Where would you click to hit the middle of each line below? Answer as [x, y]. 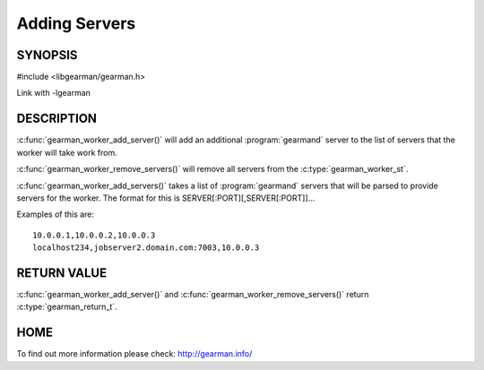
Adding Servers [76, 23]
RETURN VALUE [62, 273]
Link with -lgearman [54, 93]
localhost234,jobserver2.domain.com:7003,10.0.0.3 [146, 248]
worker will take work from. [67, 152]
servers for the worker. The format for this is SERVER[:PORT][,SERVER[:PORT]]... [166, 198]
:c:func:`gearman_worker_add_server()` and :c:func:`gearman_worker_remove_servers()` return [193, 294]
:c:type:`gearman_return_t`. [67, 307]
